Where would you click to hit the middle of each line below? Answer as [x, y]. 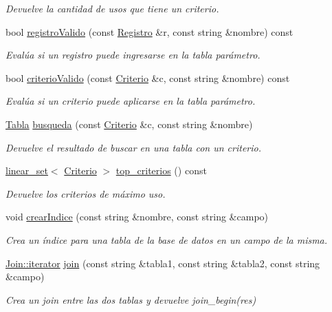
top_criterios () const [161, 170]
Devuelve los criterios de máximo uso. [86, 193]
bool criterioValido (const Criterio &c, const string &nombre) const [148, 77]
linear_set [27, 170]
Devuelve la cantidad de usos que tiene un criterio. [112, 8]
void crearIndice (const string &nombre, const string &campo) [137, 217]
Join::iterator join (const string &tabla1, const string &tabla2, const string [163, 263]
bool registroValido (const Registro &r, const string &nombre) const [150, 31]
